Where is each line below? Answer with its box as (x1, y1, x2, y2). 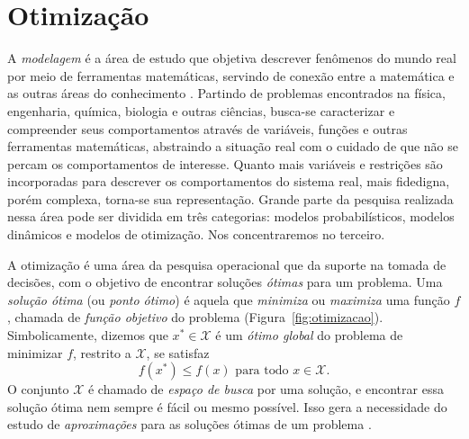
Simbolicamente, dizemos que (7, 326, 168, 345)
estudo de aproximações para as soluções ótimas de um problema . (7, 415, 372, 434)
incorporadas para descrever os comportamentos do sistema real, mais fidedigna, (7, 172, 450, 191)
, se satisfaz (146, 343, 210, 362)
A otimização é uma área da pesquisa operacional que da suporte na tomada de (7, 255, 446, 273)
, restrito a (73, 343, 131, 362)
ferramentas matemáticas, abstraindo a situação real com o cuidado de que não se (7, 137, 458, 156)
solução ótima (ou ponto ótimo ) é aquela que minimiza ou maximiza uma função (7, 290, 450, 309)
